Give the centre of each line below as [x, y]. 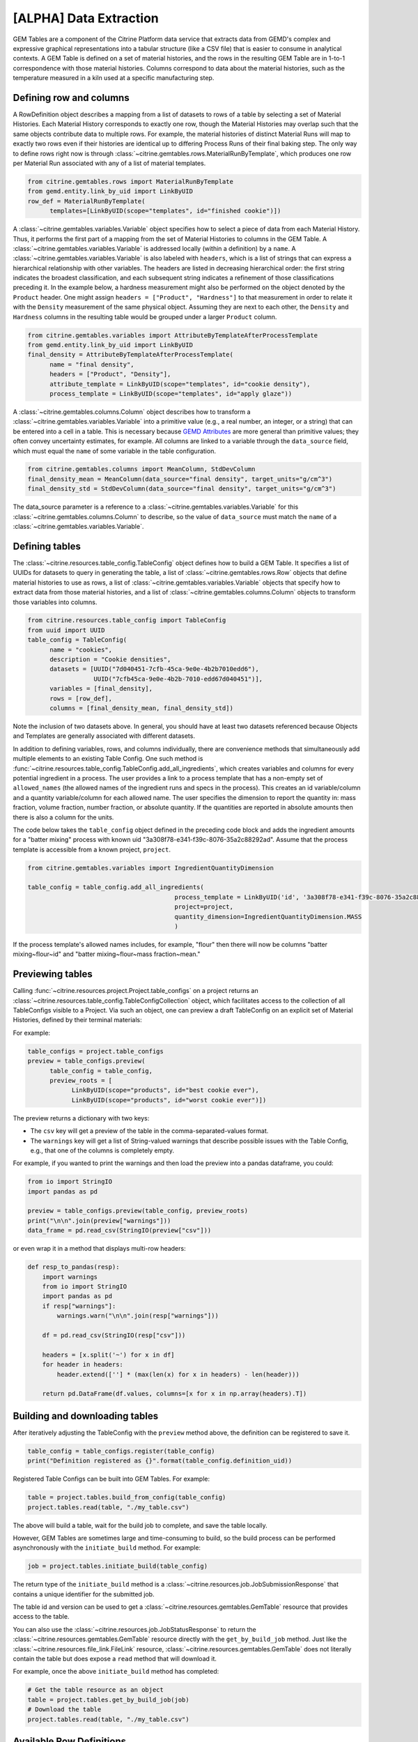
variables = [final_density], [101, 689]
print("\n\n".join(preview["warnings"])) [99, 1220]
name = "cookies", [81, 649]
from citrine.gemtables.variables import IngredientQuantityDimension [151, 868]
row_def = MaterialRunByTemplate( [86, 201]
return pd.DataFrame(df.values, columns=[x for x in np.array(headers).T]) [175, 1394]
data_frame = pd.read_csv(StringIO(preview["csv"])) [119, 1231]
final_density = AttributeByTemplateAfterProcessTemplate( [130, 355]
